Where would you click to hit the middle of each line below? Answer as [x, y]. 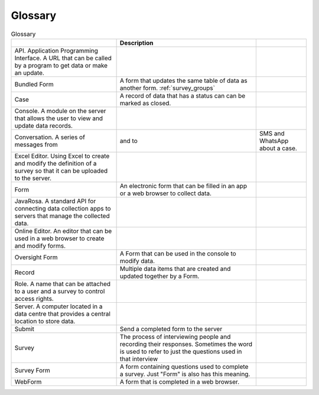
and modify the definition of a [56, 163]
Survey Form [32, 370]
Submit [25, 329]
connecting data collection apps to [63, 208]
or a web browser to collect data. [166, 193]
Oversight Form [36, 257]
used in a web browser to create [59, 238]
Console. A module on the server [60, 111]
